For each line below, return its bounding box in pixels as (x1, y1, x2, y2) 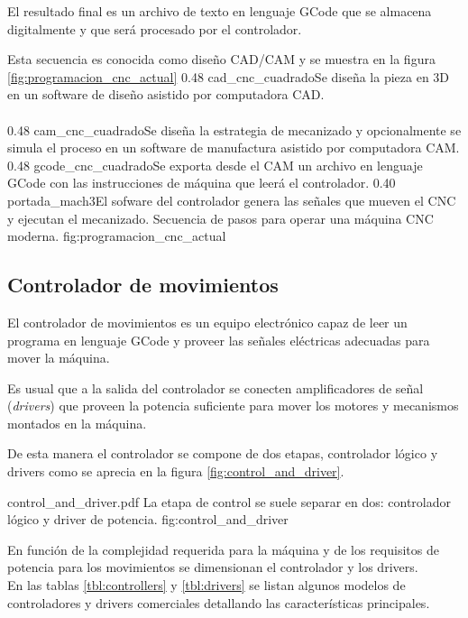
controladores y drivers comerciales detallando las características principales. (7, 593, 430, 612)
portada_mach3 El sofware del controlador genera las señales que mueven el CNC (7, 190, 456, 209)
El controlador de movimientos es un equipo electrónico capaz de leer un (7, 312, 408, 331)
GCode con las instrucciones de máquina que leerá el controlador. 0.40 (7, 173, 396, 192)
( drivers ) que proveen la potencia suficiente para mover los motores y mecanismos (7, 396, 459, 415)
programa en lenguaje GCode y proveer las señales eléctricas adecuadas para (7, 330, 430, 349)
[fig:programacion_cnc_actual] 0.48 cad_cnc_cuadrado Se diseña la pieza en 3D (7, 67, 450, 86)
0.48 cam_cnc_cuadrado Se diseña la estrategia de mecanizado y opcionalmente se (7, 120, 462, 139)
